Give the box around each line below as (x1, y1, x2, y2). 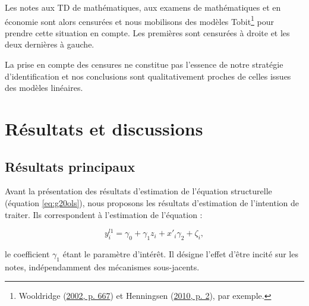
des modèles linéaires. (5, 81, 83, 94)
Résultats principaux (5, 157, 135, 175)
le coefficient (5, 248, 50, 260)
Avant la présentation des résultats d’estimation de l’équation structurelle (5, 185, 272, 197)
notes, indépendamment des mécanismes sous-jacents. (5, 260, 200, 273)
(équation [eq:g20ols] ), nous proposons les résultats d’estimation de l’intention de (5, 196, 299, 209)
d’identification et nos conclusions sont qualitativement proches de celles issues (5, 70, 291, 82)
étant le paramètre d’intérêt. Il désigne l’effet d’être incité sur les (62, 248, 298, 260)
